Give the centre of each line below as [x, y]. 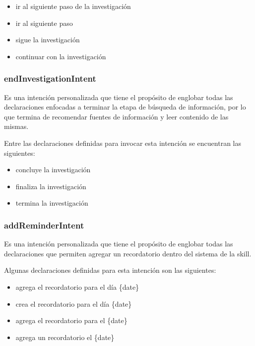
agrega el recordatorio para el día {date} [77, 287]
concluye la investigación [53, 170]
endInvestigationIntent [50, 78]
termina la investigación [52, 203]
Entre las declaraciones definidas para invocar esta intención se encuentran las [123, 143]
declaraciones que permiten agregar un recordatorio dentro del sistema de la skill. [128, 253]
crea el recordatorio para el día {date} [74, 303]
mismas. [16, 126]
